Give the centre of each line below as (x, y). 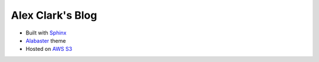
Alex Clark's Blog (54, 15)
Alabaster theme (46, 40)
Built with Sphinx (46, 33)
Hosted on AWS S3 (49, 49)
